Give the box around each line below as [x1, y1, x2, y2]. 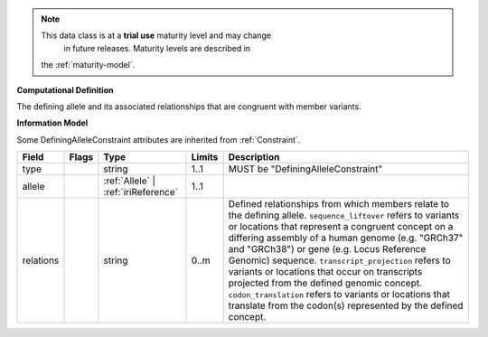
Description [228, 151, 280, 164]
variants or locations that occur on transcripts [228, 266, 423, 278]
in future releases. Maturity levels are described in [63, 42, 251, 53]
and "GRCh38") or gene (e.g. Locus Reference [228, 243, 427, 256]
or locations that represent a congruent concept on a [228, 220, 454, 233]
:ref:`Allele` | [103, 174, 156, 187]
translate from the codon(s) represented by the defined [228, 299, 464, 312]
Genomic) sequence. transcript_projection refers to [228, 254, 451, 267]
